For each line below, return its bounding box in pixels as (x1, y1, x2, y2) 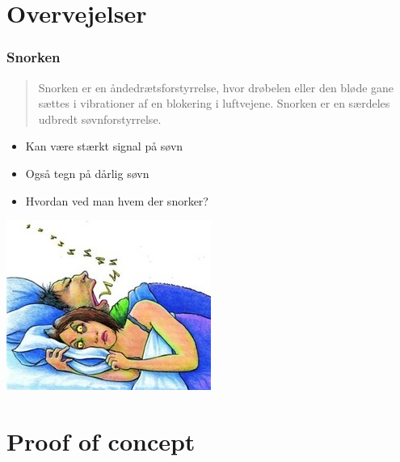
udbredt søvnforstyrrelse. (38, 110, 162, 127)
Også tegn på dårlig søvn (25, 164, 149, 181)
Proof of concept (6, 424, 196, 457)
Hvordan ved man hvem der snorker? (25, 192, 208, 209)
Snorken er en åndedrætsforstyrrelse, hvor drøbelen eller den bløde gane (38, 78, 394, 95)
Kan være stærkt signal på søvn (25, 138, 183, 155)
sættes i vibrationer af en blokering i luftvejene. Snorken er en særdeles (38, 95, 390, 112)
